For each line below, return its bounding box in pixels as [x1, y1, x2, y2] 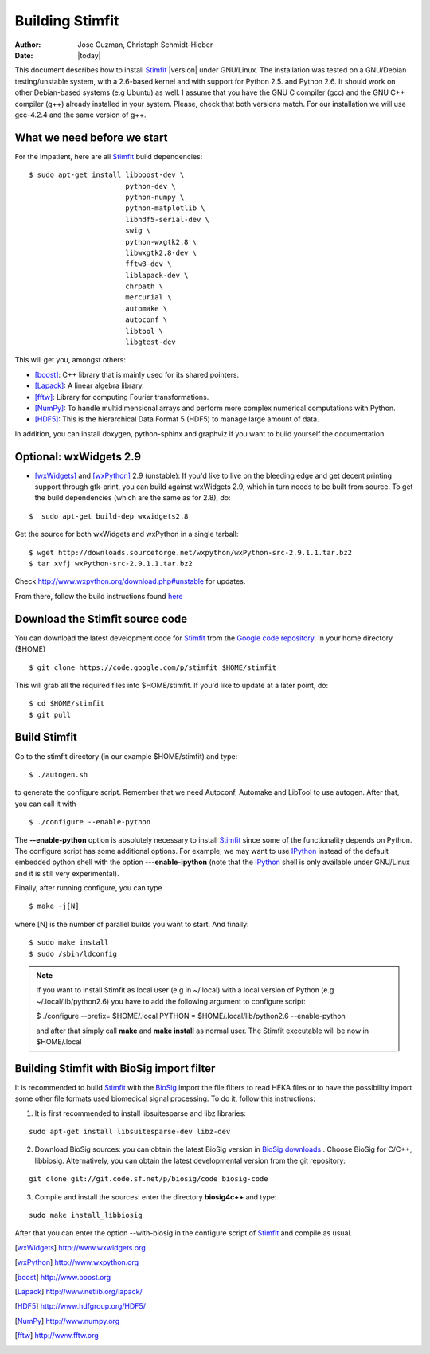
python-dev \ [124, 182, 177, 190]
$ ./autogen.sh [29, 769, 88, 779]
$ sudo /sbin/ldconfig [29, 949, 118, 958]
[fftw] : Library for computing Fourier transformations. [34, 392, 209, 401]
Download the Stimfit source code [14, 612, 187, 625]
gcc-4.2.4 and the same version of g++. [14, 110, 147, 119]
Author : [14, 40, 41, 49]
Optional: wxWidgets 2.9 [14, 450, 142, 464]
